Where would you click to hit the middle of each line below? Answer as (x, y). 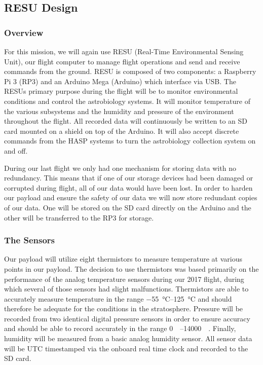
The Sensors (29, 240)
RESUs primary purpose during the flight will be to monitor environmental (121, 91)
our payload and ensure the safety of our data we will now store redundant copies (131, 197)
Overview (24, 32)
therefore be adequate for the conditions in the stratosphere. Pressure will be (124, 308)
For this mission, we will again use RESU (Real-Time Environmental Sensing (124, 51)
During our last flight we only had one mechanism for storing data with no (120, 168)
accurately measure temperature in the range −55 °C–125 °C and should (118, 298)
